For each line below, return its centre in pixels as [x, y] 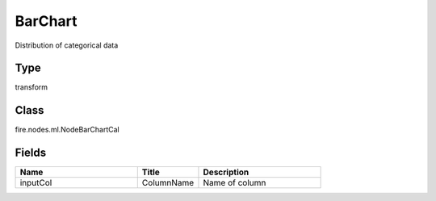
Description [226, 172]
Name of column [235, 183]
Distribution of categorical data [67, 45]
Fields [31, 153]
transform [31, 87]
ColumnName [168, 183]
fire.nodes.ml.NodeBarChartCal [67, 130]
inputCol [36, 183]
